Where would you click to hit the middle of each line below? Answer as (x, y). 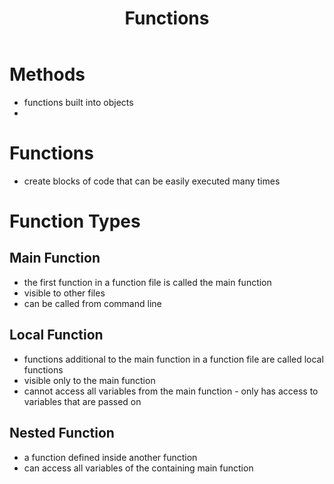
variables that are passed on (82, 401)
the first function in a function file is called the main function (147, 282)
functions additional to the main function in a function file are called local (173, 359)
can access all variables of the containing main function (138, 468)
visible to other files (64, 293)
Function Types (75, 221)
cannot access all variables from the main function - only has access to (171, 391)
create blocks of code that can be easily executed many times (152, 181)
